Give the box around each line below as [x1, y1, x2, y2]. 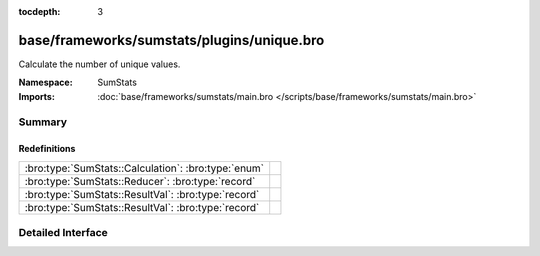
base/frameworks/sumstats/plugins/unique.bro [18, 31, 325, 49]
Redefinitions [18, 143, 76, 155]
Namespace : [18, 76, 74, 89]
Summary [18, 115, 68, 129]
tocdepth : [18, 6, 61, 17]
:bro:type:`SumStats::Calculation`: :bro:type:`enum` [24, 161, 265, 175]
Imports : [18, 90, 55, 102]
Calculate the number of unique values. [18, 58, 181, 70]
